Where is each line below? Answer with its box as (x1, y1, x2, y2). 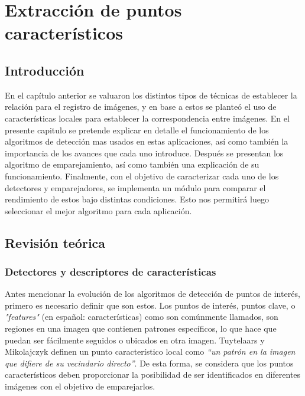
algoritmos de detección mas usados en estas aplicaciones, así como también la (5, 135, 288, 148)
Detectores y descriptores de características (5, 264, 216, 279)
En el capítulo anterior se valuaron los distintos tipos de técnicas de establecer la (5, 89, 297, 101)
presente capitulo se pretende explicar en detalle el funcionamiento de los (5, 123, 269, 136)
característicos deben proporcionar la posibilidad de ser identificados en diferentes (5, 368, 301, 381)
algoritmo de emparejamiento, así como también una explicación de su (5, 158, 259, 171)
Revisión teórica (5, 233, 106, 251)
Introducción (5, 61, 85, 79)
